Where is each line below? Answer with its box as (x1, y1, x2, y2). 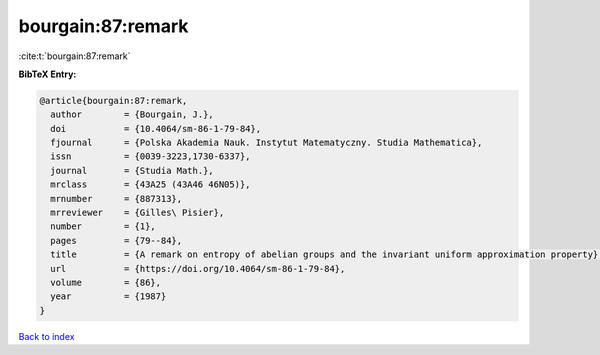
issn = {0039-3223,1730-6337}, (50, 151, 251, 162)
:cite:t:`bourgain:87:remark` (18, 50, 131, 62)
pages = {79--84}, (50, 235, 183, 246)
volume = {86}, (50, 277, 162, 288)
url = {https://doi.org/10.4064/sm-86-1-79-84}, (50, 263, 346, 274)
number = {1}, (50, 221, 157, 232)
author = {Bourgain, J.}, (50, 109, 214, 120)
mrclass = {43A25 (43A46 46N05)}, (50, 179, 251, 190)
